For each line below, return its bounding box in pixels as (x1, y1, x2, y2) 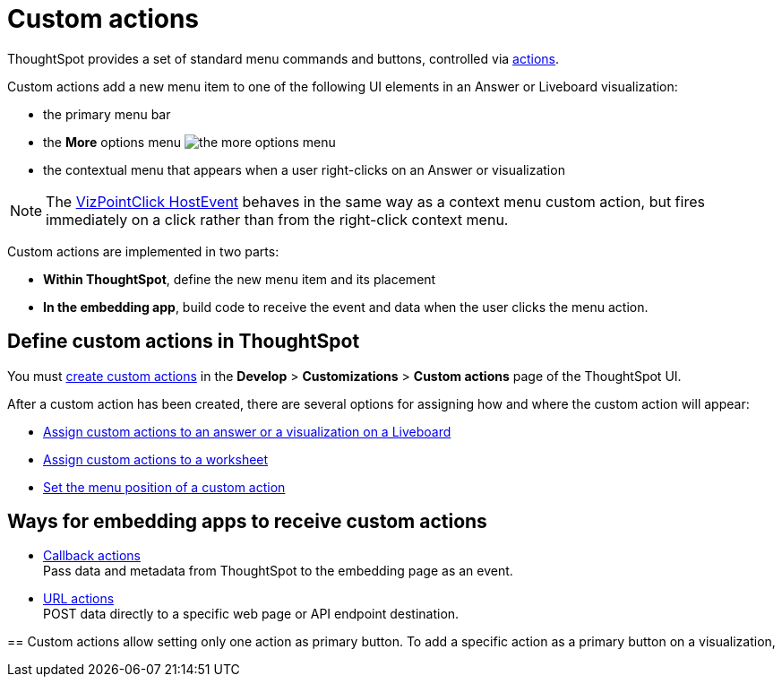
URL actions (43, 591, 115, 607)
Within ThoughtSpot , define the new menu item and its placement (43, 271, 436, 287)
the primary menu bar (43, 106, 171, 122)
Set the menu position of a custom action (43, 479, 286, 495)
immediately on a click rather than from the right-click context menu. (46, 210, 509, 229)
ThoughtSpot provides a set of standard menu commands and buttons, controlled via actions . (7, 50, 560, 66)
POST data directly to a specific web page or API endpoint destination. (43, 606, 460, 622)
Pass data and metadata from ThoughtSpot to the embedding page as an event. (43, 563, 513, 579)
